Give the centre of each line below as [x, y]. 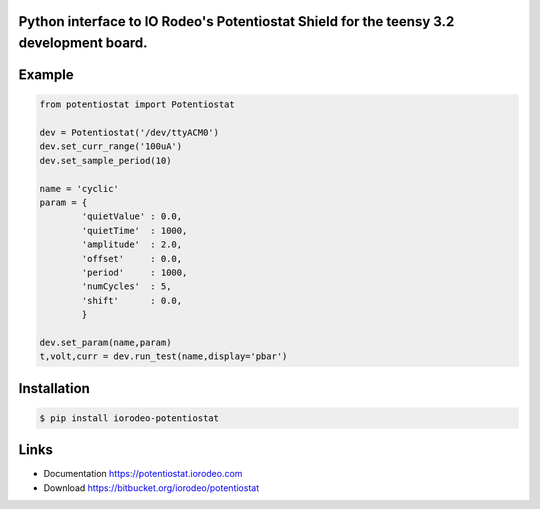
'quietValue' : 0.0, [132, 216]
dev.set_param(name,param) [105, 342]
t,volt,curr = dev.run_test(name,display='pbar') [163, 356]
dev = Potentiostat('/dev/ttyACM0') [129, 132]
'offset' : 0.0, [132, 258]
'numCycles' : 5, [126, 286]
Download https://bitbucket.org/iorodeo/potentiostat [151, 487]
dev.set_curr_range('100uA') [111, 146]
